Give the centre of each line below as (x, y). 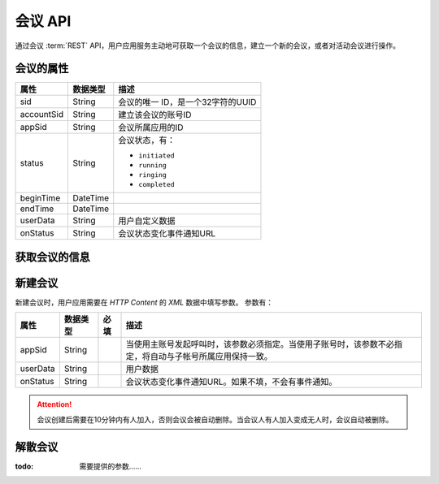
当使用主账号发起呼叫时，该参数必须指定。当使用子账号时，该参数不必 (260, 344)
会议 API (43, 21)
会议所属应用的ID (151, 127)
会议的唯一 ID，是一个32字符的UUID (187, 102)
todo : (24, 466)
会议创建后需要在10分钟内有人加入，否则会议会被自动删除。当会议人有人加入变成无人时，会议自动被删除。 (215, 419)
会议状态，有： (147, 140)
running (152, 165)
